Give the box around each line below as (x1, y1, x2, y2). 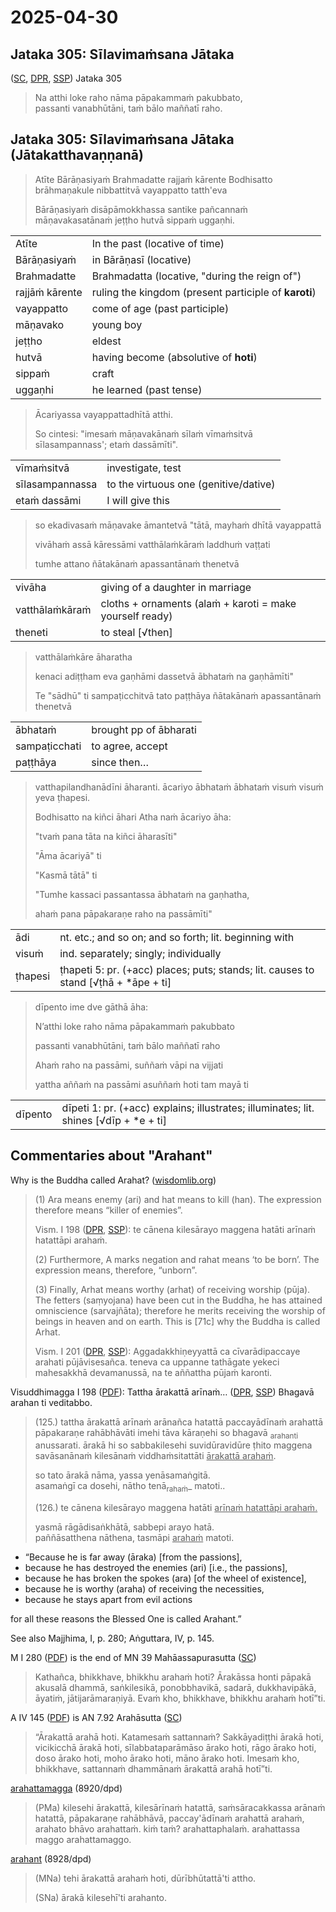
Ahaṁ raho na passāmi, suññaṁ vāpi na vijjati (34, 1059, 224, 1071)
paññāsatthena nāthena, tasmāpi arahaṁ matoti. (34, 1532, 235, 1544)
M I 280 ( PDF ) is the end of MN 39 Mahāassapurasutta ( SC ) (10, 1652, 257, 1664)
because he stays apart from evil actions (24, 1594, 193, 1606)
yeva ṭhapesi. (34, 791, 91, 803)
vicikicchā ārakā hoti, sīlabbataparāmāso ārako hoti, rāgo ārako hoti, (34, 1742, 317, 1754)
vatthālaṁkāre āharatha (34, 651, 133, 663)
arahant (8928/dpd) (10, 1853, 92, 1865)
